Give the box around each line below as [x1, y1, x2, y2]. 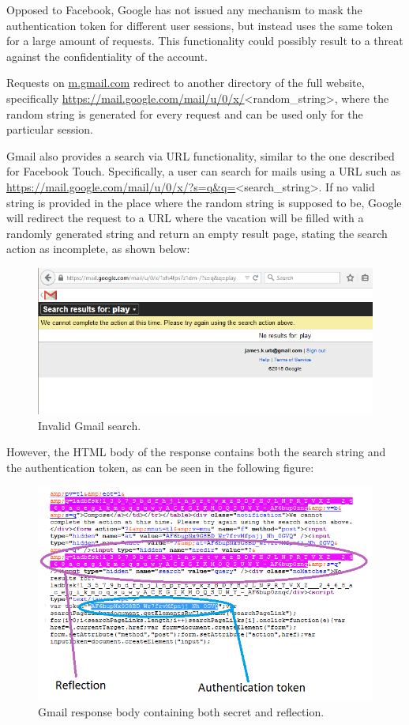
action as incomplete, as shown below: [6, 240, 190, 257]
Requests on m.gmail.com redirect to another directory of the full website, [6, 74, 365, 91]
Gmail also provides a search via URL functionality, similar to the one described [6, 147, 395, 164]
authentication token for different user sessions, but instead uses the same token [6, 17, 393, 33]
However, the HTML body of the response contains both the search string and [6, 444, 386, 460]
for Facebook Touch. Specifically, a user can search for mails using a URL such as [6, 163, 401, 179]
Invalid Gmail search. [38, 417, 141, 433]
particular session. [6, 121, 93, 138]
